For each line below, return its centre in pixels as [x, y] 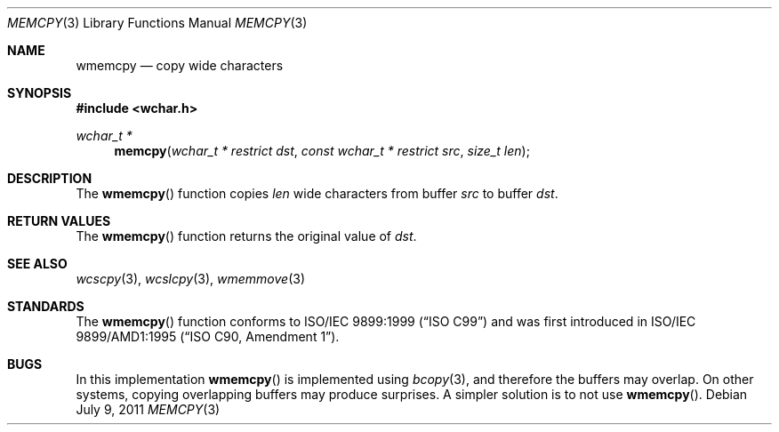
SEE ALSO [37, 264]
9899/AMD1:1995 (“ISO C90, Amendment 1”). [208, 336]
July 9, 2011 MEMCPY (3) [148, 409]
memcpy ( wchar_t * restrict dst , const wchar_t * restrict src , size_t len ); [322, 151]
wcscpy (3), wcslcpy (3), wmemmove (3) [190, 279]
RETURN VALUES [59, 221]
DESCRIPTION [50, 178]
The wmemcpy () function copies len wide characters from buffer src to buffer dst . [317, 193]
